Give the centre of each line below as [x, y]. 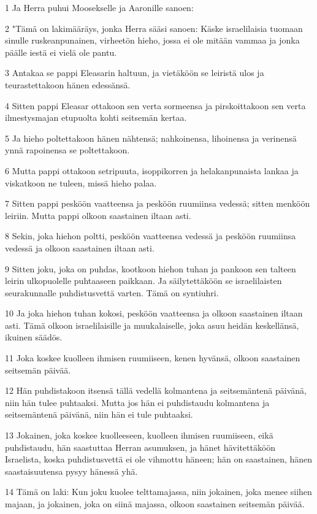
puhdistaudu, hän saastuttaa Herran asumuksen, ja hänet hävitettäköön [140, 447]
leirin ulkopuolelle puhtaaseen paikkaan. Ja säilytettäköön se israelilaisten [143, 281]
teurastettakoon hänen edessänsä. [68, 84]
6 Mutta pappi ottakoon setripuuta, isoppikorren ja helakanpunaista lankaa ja [152, 170]
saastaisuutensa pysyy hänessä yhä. [71, 471]
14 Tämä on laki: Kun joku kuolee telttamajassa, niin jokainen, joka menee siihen [158, 492]
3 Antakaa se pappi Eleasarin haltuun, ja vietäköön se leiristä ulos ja [135, 73]
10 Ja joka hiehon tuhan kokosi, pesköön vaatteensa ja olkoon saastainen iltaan [154, 313]
